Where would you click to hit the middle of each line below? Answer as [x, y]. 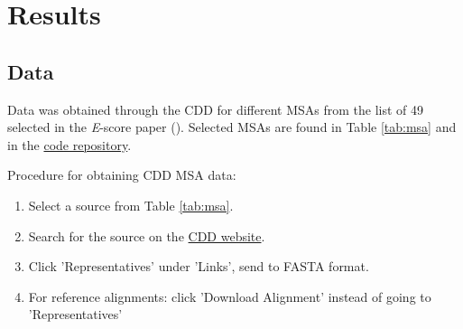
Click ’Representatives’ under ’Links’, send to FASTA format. [199, 266]
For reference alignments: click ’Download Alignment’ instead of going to [230, 296]
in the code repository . [69, 144]
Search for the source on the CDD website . [147, 235]
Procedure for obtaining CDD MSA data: [122, 175]
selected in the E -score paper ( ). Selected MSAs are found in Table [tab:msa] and [232, 127]
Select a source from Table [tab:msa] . [131, 205]
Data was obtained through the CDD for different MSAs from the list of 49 [216, 109]
